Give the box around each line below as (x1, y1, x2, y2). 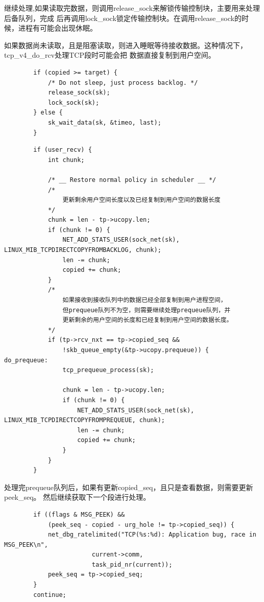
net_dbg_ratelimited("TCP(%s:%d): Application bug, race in (47, 531, 256, 539)
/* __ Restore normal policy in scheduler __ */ (47, 176, 217, 183)
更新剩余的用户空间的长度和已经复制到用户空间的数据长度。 (62, 316, 233, 324)
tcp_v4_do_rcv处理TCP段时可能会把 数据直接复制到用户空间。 (4, 50, 215, 60)
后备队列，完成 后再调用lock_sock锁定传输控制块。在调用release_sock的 (4, 12, 242, 23)
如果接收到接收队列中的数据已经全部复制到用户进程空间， (62, 296, 227, 304)
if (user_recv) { (33, 146, 92, 154)
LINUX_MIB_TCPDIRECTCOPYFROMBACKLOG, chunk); (4, 246, 161, 254)
